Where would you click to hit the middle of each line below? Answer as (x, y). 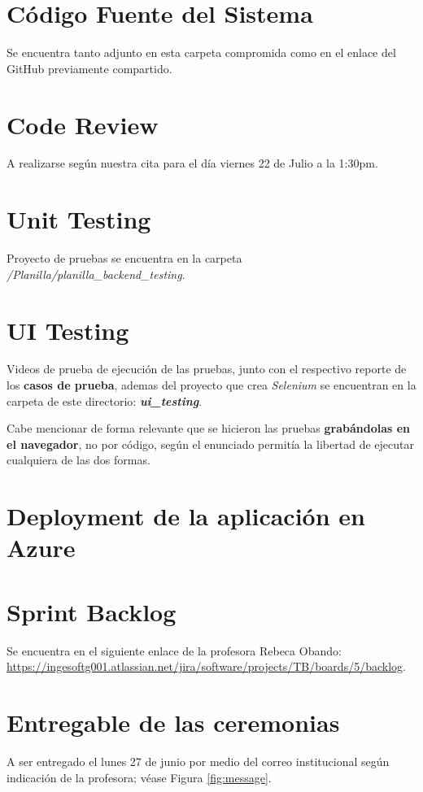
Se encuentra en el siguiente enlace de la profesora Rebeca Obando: (174, 650)
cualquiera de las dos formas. (78, 460)
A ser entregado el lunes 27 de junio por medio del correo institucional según (198, 762)
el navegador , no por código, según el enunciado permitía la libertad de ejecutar (210, 444)
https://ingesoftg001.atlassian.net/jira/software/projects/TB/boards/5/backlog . (206, 666)
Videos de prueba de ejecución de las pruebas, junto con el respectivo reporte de (207, 369)
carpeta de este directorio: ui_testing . (105, 400)
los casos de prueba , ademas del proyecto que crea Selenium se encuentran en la (211, 385)
